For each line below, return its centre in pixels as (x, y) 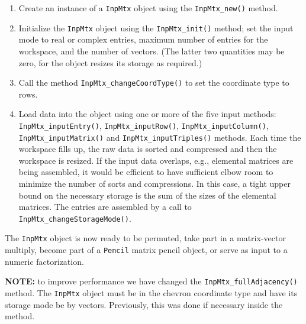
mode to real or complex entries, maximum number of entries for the (143, 39)
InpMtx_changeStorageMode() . (75, 218)
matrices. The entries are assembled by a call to (105, 207)
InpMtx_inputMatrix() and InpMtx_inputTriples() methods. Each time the (160, 137)
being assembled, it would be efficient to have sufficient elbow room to (146, 172)
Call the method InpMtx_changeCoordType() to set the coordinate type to (154, 82)
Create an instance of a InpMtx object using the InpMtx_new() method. (148, 8)
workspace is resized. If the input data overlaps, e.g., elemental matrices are (156, 160)
